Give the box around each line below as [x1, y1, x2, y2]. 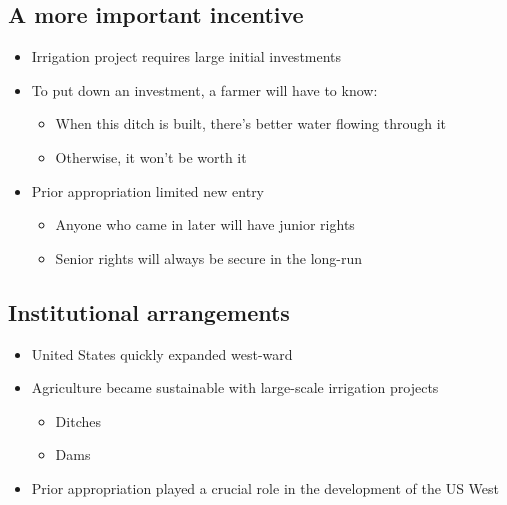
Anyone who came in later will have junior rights [55, 214, 355, 235]
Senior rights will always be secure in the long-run [55, 247, 363, 268]
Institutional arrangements [8, 296, 290, 327]
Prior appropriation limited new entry [31, 180, 265, 201]
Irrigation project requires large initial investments [31, 46, 342, 67]
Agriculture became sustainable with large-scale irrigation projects [31, 377, 439, 398]
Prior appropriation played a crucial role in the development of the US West [31, 477, 500, 498]
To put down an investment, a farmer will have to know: [31, 79, 378, 100]
